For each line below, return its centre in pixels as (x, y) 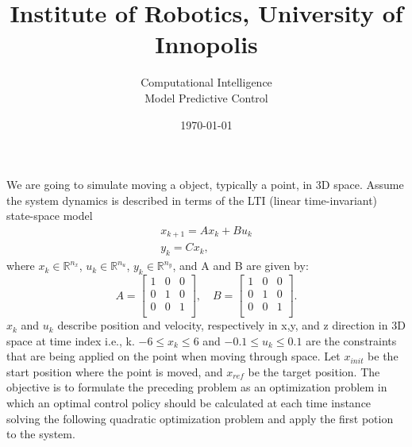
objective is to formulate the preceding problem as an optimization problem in (197, 387)
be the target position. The (314, 371)
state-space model (50, 216)
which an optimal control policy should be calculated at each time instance (189, 403)
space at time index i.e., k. (71, 340)
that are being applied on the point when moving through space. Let (173, 356)
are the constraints (351, 340)
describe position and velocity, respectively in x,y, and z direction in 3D (231, 325)
